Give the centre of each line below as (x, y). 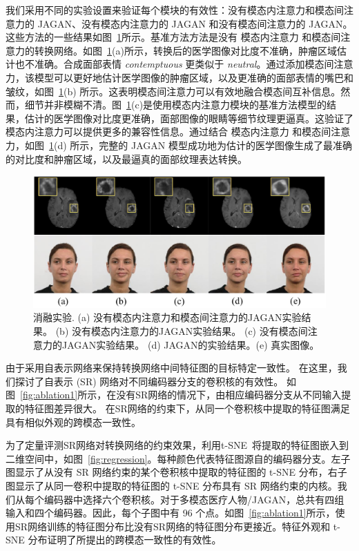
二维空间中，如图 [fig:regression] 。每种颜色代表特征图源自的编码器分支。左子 (178, 458)
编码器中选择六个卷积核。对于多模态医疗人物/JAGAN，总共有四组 (194, 499)
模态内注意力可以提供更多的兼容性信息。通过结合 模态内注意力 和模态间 (168, 132)
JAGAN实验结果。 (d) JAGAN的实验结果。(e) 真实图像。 (191, 344)
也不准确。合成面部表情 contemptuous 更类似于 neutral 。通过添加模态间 (174, 64)
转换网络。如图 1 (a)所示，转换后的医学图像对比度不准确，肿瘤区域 (185, 50)
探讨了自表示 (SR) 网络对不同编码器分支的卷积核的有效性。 (149, 381)
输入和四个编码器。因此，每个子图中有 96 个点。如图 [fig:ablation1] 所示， (171, 513)
